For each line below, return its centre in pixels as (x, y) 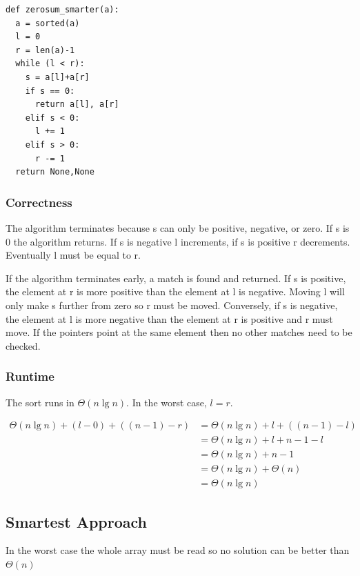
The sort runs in (40, 402)
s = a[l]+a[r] (57, 77)
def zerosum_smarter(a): (62, 10)
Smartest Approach (76, 521)
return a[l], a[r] (77, 105)
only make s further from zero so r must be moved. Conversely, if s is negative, (172, 305)
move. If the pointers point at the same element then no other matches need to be (179, 332)
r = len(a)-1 (45, 50)
